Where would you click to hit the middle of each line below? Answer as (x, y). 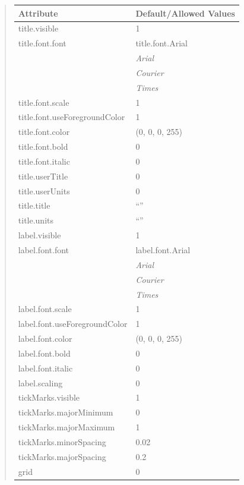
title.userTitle (43, 176)
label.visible (39, 235)
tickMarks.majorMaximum (66, 427)
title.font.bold (43, 147)
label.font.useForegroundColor (73, 324)
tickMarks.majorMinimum (66, 412)
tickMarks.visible (49, 397)
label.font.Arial (163, 250)
